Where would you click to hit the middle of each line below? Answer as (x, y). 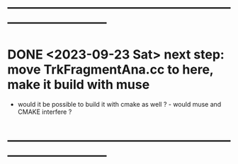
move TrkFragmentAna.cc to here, (110, 70)
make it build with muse (79, 85)
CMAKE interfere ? (45, 112)
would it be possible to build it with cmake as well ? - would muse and (119, 105)
